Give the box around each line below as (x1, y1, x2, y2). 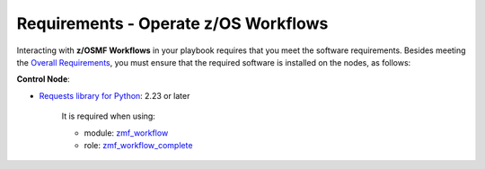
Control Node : (16, 74, 71, 84)
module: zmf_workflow (84, 127, 169, 138)
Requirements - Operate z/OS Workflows (16, 13, 329, 33)
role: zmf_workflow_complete (84, 139, 193, 150)
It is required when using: (61, 111, 156, 121)
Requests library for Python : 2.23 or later (39, 90, 190, 101)
